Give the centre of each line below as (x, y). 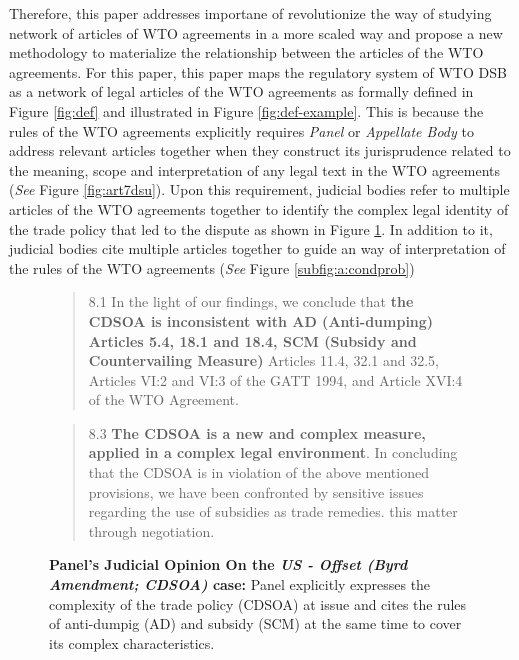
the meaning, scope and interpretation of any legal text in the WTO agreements (255, 169)
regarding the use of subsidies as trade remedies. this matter (273, 511)
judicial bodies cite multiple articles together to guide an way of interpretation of (257, 248)
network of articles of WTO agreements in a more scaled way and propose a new (256, 32)
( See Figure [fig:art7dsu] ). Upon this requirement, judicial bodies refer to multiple (259, 189)
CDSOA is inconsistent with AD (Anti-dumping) (261, 320)
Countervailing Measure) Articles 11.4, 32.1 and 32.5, (263, 360)
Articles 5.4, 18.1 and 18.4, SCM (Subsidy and (252, 340)
